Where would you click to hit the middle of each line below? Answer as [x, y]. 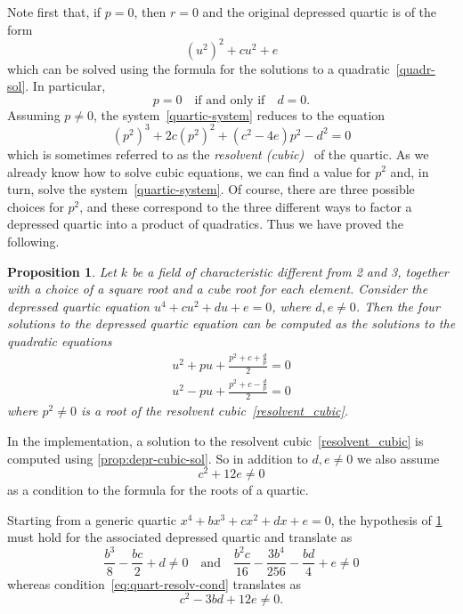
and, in [410, 171]
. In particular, [65, 86]
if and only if [230, 100]
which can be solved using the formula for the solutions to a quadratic [199, 68]
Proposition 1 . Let [62, 271]
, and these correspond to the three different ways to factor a [246, 206]
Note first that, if [54, 12]
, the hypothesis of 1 [386, 519]
